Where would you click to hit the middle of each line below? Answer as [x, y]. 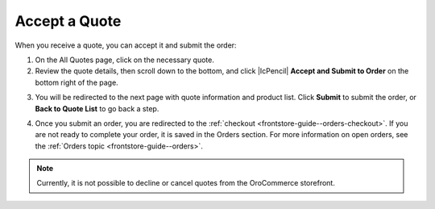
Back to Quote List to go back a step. [97, 108]
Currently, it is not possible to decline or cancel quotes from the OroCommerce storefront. [186, 183]
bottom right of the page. [77, 82]
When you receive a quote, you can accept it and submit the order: [126, 45]
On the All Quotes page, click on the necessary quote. [125, 60]
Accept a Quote [68, 21]
